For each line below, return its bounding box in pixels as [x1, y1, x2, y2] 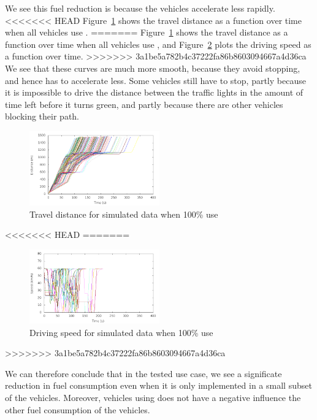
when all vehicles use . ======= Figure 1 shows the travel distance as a [5, 26, 288, 39]
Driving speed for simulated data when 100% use [29, 326, 213, 338]
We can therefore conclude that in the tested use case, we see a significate [5, 367, 282, 380]
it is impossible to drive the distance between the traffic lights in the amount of [5, 86, 304, 99]
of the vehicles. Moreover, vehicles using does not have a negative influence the [5, 391, 301, 403]
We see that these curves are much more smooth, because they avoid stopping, [5, 61, 300, 74]
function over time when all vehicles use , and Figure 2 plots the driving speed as [5, 37, 311, 50]
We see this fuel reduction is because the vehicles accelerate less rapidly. [5, 2, 275, 14]
